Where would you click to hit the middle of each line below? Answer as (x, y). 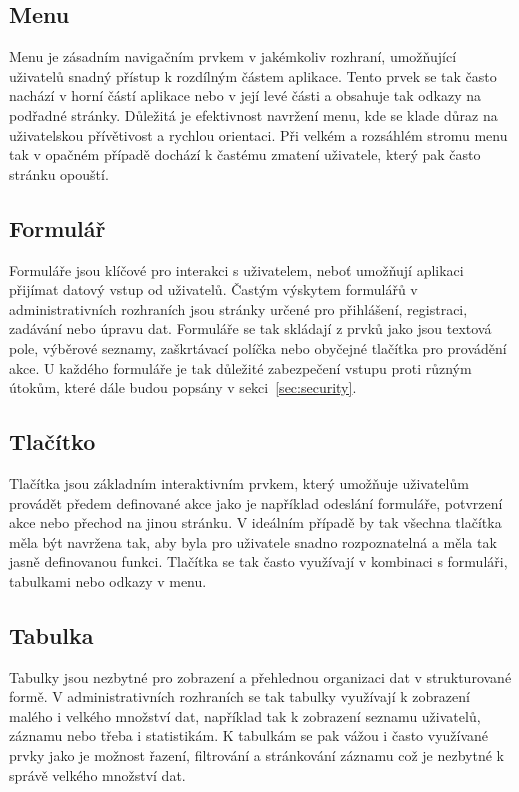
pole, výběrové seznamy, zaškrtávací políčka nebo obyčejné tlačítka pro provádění (258, 347)
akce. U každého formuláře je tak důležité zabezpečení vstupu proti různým (240, 367)
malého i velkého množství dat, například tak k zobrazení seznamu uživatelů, (245, 715)
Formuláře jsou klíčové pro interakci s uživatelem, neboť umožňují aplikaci (236, 269)
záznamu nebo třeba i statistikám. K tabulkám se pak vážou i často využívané (249, 735)
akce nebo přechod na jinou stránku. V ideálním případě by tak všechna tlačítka (255, 522)
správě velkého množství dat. (97, 774)
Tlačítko (52, 441)
